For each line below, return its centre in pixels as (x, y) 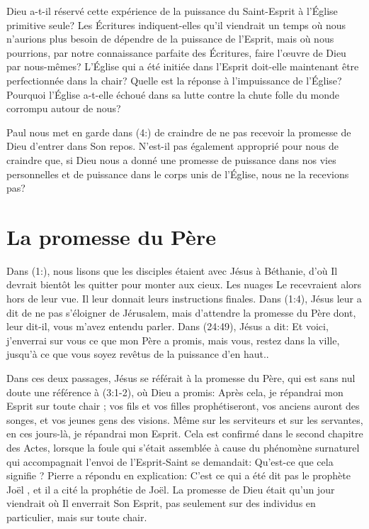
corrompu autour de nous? (64, 108)
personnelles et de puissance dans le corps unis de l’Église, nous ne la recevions (178, 174)
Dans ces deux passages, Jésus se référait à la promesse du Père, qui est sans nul (181, 378)
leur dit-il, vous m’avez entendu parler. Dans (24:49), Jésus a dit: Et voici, (168, 326)
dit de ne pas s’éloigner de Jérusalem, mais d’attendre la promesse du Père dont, (181, 312)
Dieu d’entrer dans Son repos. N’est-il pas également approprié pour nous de (173, 146)
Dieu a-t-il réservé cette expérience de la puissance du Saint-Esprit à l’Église (172, 11)
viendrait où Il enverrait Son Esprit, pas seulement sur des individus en (161, 503)
